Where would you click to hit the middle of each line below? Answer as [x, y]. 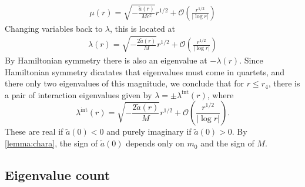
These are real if [34, 131]
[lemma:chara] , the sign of [51, 143]
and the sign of [227, 143]
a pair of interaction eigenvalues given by [78, 94]
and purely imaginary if [149, 131]
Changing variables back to [54, 28]
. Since [251, 60]
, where [220, 94]
